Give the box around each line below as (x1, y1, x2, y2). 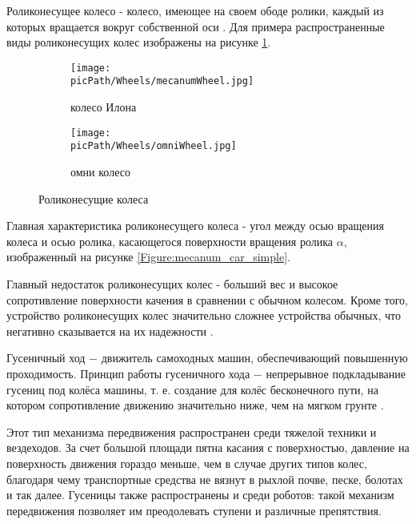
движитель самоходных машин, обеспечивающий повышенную (101, 349, 408, 366)
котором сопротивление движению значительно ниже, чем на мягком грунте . (6, 397, 384, 413)
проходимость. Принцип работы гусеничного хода (6, 365, 250, 381)
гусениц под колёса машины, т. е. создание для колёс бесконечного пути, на (6, 381, 378, 397)
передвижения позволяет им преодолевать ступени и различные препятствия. (6, 502, 382, 518)
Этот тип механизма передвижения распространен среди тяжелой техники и (6, 423, 377, 440)
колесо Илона (70, 99, 137, 115)
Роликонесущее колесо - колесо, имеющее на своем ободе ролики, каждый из (6, 2, 384, 18)
